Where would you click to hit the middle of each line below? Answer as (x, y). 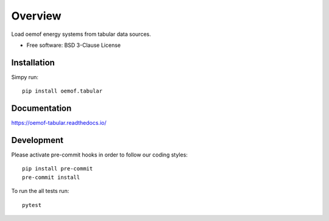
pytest (32, 205)
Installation (33, 62)
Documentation (41, 109)
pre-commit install (51, 177)
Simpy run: (25, 77)
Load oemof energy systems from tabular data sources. (81, 34)
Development (37, 140)
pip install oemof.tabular (62, 91)
